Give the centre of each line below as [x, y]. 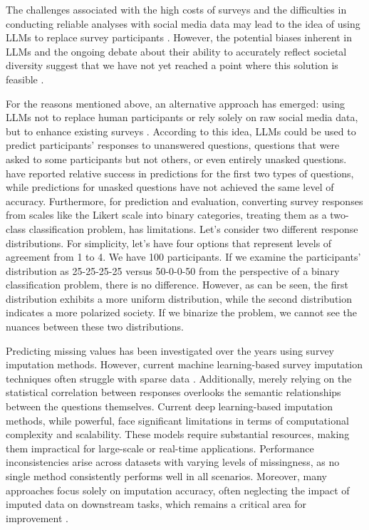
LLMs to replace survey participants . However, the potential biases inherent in [179, 37]
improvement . [37, 518]
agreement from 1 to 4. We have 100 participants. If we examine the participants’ [183, 257]
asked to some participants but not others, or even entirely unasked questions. [176, 159]
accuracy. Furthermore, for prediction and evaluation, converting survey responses [184, 201]
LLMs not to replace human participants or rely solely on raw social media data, [182, 117]
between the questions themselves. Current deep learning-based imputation [169, 406]
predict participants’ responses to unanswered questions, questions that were [173, 145]
